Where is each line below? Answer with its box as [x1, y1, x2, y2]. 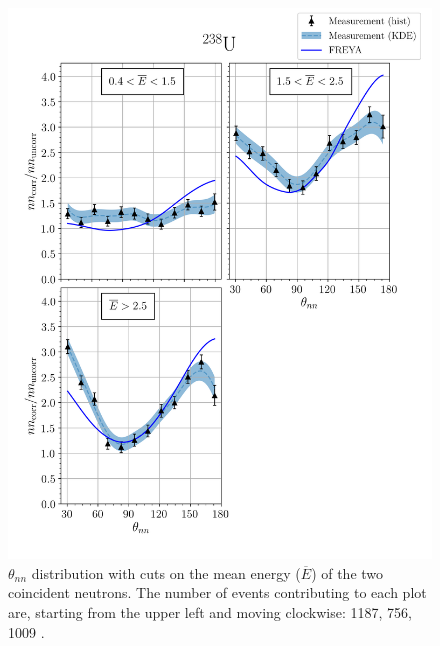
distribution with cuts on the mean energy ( [31, 562, 301, 583]
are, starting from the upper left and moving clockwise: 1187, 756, [8, 601, 412, 622]
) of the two [311, 562, 384, 583]
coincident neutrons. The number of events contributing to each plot [8, 582, 427, 603]
